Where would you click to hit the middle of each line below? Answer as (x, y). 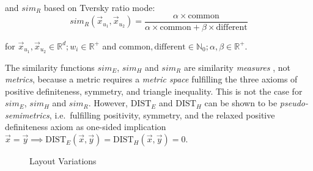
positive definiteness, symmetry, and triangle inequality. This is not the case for (154, 91)
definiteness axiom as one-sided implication (86, 127)
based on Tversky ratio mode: (99, 7)
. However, (108, 103)
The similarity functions (50, 67)
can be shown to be (241, 103)
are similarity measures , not (237, 67)
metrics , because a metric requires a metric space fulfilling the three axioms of (151, 79)
